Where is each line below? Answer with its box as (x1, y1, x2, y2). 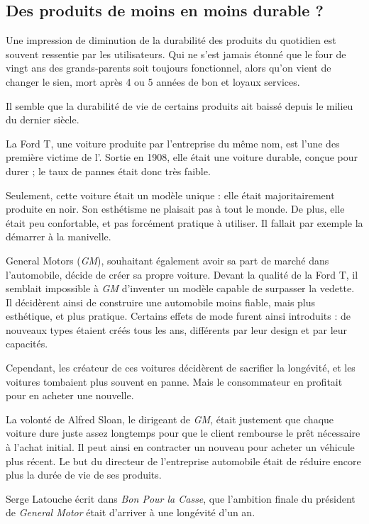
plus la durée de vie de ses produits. (6, 467, 162, 482)
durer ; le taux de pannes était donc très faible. (6, 163, 211, 178)
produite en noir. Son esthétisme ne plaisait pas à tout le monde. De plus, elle (6, 201, 345, 216)
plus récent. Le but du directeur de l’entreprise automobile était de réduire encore (6, 453, 361, 468)
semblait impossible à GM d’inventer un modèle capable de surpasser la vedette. (6, 281, 355, 296)
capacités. (6, 336, 48, 351)
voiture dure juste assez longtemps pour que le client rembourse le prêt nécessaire (6, 425, 360, 440)
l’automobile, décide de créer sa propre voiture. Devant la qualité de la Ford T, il (6, 267, 358, 281)
